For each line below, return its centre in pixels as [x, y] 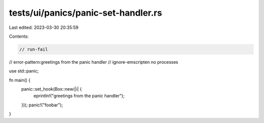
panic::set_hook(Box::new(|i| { [52, 89]
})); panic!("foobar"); [42, 105]
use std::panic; [24, 71]
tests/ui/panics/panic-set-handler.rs [86, 13]
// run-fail [34, 49]
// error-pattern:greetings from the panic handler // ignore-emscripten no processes [94, 62]
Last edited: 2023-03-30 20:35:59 [44, 27]
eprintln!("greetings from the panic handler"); [79, 96]
